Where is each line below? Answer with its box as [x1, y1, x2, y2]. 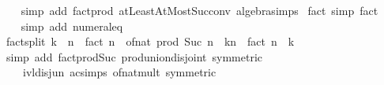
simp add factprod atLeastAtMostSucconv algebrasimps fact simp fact [21, 2, 378, 18]
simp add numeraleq [21, 17, 123, 34]
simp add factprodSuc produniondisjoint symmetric [6, 48, 262, 65]
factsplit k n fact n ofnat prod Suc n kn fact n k [6, 33, 295, 50]
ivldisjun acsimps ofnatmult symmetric [22, 64, 216, 80]
